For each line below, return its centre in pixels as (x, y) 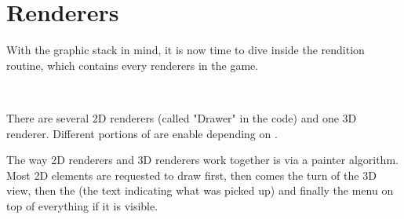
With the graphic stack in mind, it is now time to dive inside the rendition (186, 50)
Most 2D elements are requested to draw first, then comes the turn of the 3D (191, 175)
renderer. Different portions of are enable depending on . (142, 133)
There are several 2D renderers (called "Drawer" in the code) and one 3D (182, 117)
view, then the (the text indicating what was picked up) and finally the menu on (200, 190)
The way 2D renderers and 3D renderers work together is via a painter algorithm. (202, 160)
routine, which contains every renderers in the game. (133, 65)
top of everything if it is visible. (82, 205)
